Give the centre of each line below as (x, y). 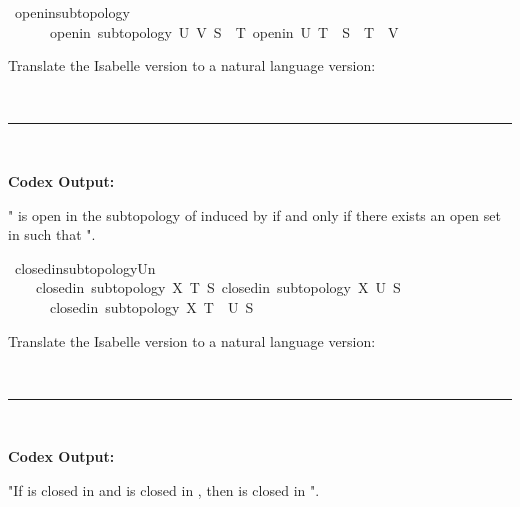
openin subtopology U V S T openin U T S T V (224, 31)
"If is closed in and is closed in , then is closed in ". (164, 489)
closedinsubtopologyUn (85, 267)
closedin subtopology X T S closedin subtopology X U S (218, 287)
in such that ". (52, 234)
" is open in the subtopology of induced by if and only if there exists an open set (254, 214)
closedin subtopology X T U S (151, 306)
